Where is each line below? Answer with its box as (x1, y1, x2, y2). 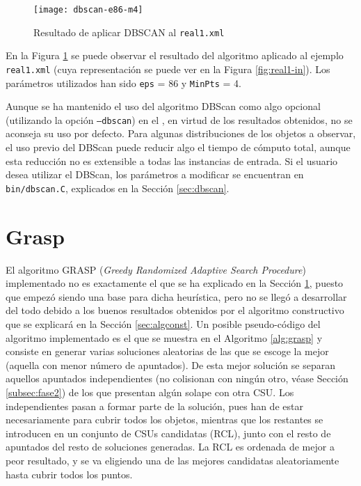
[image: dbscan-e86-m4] (33, 5, 143, 15)
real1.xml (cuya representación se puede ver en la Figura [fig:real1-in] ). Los (6, 61, 330, 76)
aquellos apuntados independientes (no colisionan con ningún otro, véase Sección (6, 371, 348, 386)
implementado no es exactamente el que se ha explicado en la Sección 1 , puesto (6, 276, 344, 290)
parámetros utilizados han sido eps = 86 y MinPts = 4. (6, 75, 241, 90)
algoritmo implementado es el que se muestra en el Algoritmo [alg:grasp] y (6, 330, 323, 345)
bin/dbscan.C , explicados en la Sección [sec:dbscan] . (6, 180, 230, 195)
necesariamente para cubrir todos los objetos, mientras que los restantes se (6, 412, 323, 427)
